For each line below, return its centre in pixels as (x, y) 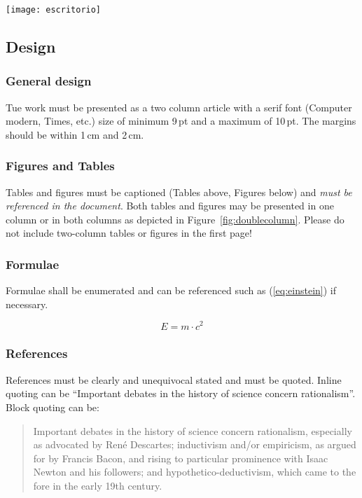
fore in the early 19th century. (98, 485)
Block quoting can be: (53, 407)
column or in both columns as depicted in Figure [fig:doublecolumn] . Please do (175, 219)
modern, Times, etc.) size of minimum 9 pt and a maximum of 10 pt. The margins (181, 121)
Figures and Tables (60, 166)
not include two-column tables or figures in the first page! (129, 233)
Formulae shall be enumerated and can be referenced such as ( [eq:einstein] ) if (171, 290)
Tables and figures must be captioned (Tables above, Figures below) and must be (179, 192)
